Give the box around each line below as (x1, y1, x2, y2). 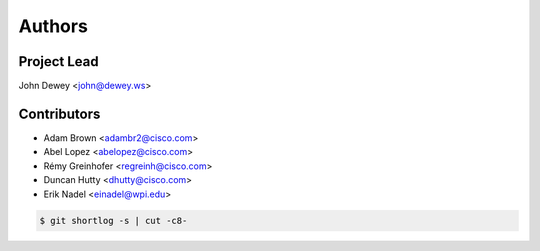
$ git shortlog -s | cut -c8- (39, 215, 188, 226)
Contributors (18, 105, 101, 122)
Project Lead (18, 53, 99, 70)
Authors (18, 15, 89, 37)
